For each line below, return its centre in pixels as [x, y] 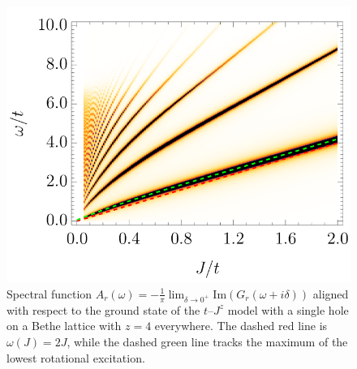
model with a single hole [288, 309]
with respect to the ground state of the [103, 309]
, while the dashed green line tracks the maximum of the [207, 341]
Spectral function [49, 293]
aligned [331, 293]
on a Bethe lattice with [64, 326]
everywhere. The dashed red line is [241, 326]
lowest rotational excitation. [76, 357]
